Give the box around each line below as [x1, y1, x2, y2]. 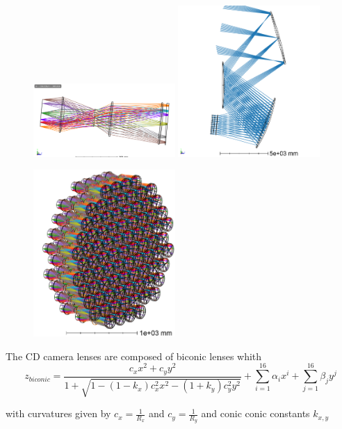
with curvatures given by [6, 406, 111, 421]
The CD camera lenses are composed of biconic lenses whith [6, 348, 262, 363]
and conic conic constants [201, 406, 310, 421]
